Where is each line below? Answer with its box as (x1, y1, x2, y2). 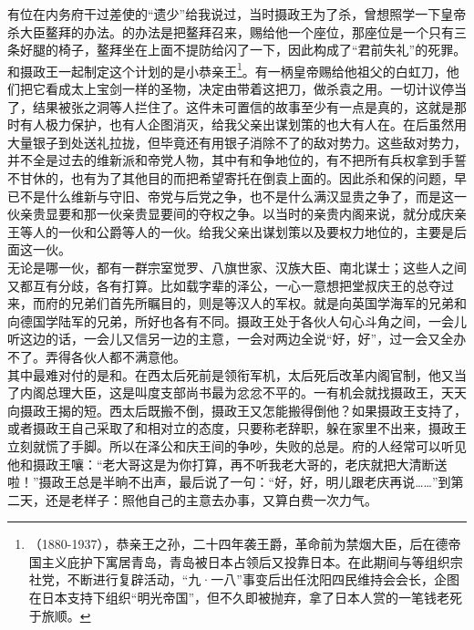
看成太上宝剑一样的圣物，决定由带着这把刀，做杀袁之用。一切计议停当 (45, 79, 467, 98)
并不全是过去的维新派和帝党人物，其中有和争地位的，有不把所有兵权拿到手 (7, 150, 454, 170)
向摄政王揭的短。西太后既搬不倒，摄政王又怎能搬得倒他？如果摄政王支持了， (7, 400, 467, 419)
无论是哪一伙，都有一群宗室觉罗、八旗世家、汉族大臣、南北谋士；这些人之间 (7, 257, 467, 276)
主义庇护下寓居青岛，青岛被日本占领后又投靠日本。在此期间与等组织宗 (41, 552, 463, 571)
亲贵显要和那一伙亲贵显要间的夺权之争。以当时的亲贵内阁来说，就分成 (19, 204, 441, 223)
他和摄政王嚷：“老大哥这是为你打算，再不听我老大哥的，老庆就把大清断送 (7, 454, 448, 473)
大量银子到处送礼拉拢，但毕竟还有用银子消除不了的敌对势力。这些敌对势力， (7, 132, 467, 151)
